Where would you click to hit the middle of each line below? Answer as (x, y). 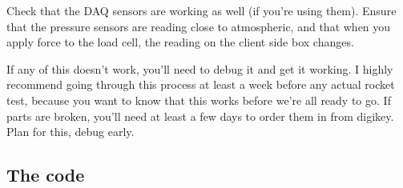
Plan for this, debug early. (71, 132)
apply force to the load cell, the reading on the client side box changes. (180, 42)
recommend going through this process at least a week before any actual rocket (201, 84)
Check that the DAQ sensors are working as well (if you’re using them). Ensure (201, 10)
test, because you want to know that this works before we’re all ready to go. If (199, 100)
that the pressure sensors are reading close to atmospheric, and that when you (199, 26)
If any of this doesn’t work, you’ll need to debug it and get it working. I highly (200, 68)
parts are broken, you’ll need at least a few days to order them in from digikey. (200, 116)
